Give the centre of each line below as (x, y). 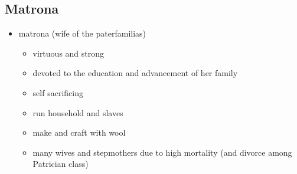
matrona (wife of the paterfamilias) (82, 33)
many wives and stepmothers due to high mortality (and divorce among (162, 152)
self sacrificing (58, 92)
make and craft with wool (79, 132)
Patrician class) (61, 164)
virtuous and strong (68, 53)
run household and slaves (78, 112)
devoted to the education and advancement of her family (135, 73)
